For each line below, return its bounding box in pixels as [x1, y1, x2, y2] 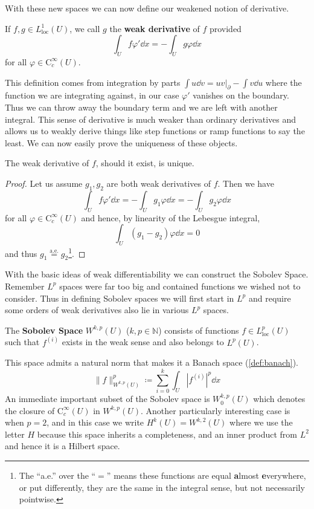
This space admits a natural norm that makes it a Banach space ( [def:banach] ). [5, 356, 298, 369]
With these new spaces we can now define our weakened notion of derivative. [5, 2, 289, 14]
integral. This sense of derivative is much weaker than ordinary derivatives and [5, 112, 296, 125]
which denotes [253, 392, 306, 405]
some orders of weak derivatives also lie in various [5, 303, 189, 316]
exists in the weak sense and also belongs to [62, 336, 224, 348]
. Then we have [217, 177, 274, 189]
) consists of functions [158, 323, 239, 336]
